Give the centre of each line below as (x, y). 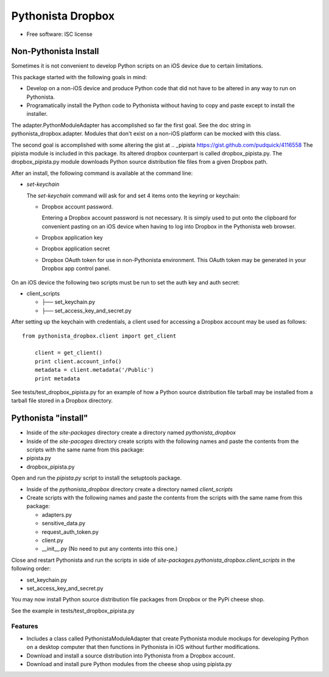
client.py (52, 540)
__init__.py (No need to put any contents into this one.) (110, 549)
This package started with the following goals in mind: (79, 77)
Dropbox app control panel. (76, 269)
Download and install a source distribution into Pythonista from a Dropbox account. (131, 656)
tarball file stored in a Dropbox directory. (62, 401)
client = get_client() (69, 353)
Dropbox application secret (76, 249)
